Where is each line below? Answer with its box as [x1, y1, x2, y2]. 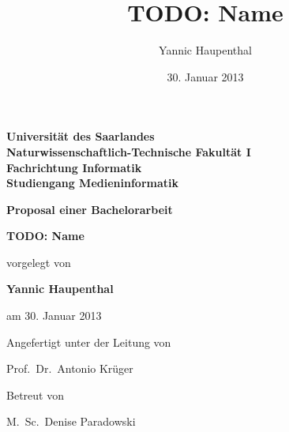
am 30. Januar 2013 [6, 307, 102, 324]
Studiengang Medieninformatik [6, 175, 178, 191]
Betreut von [6, 386, 64, 403]
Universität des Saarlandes [6, 128, 155, 145]
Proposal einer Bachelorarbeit [6, 201, 173, 217]
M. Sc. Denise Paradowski [6, 413, 136, 430]
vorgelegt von [6, 254, 71, 270]
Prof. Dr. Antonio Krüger [6, 360, 133, 377]
